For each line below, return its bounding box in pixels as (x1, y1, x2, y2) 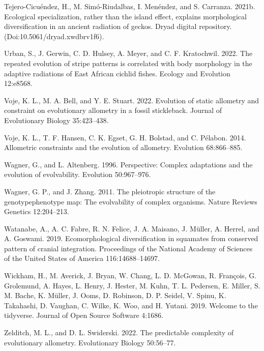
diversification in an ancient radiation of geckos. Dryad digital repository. (4, 21, 232, 32)
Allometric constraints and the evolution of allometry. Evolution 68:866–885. (4, 142, 243, 153)
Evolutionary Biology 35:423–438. (4, 114, 109, 125)
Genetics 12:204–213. (4, 206, 69, 217)
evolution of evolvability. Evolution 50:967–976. (4, 169, 151, 180)
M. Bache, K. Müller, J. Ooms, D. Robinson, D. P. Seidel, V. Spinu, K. (4, 290, 226, 301)
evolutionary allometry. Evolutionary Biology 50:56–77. (4, 337, 176, 347)
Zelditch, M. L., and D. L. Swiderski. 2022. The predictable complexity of (4, 327, 234, 338)
